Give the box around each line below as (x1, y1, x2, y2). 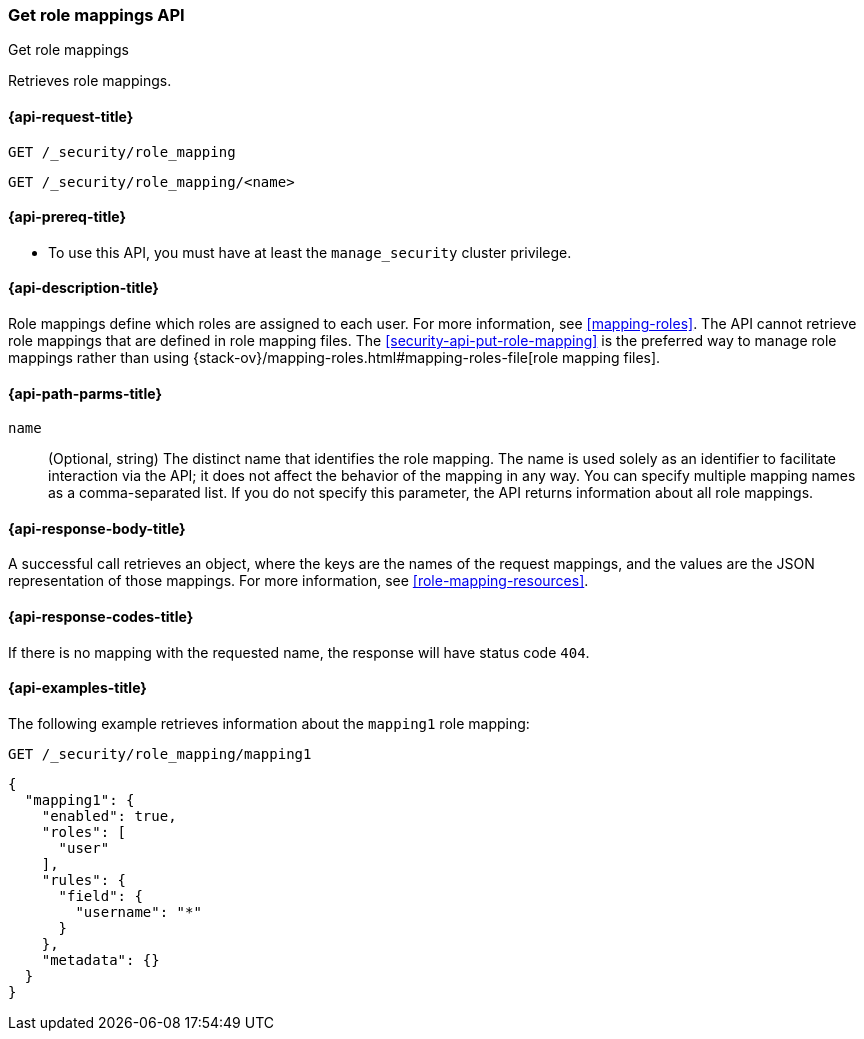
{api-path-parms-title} (8, 384, 163, 402)
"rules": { (41, 871, 127, 888)
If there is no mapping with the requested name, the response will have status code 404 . (8, 643, 590, 661)
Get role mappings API (8, 5, 185, 25)
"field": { (58, 887, 143, 904)
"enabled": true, (41, 807, 177, 824)
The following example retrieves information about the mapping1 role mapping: (8, 714, 530, 732)
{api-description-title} (8, 279, 159, 297)
